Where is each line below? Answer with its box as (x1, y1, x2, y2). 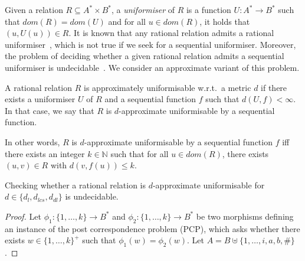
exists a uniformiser (5, 93, 76, 105)
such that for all (110, 147, 169, 159)
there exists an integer (5, 147, 85, 159)
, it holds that (199, 15, 250, 27)
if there (261, 81, 287, 93)
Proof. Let (5, 210, 41, 222)
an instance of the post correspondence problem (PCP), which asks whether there (5, 222, 300, 234)
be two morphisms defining (196, 210, 294, 222)
